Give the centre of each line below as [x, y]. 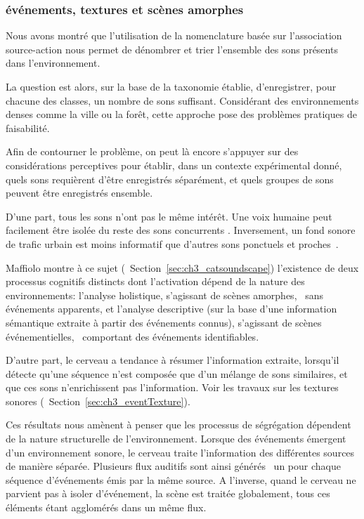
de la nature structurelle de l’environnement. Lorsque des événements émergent [176, 439]
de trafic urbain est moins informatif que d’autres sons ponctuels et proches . [172, 243]
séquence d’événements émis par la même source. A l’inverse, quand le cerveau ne [181, 479]
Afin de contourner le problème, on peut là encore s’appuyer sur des [152, 151]
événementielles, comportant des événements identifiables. [132, 336]
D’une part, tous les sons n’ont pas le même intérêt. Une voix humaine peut [169, 216]
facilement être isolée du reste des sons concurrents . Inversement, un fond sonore [181, 230]
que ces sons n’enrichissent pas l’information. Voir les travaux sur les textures [172, 387]
